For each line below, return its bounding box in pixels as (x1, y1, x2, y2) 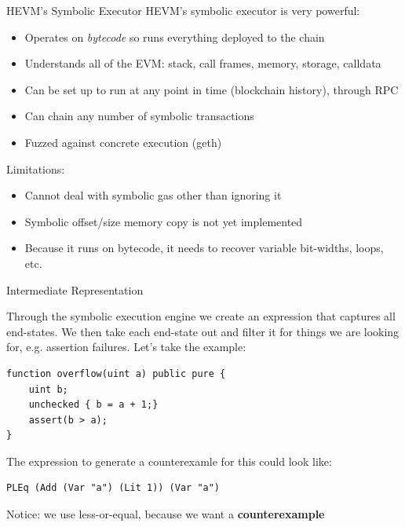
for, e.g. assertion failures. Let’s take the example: (6, 339, 246, 355)
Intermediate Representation (6, 281, 144, 298)
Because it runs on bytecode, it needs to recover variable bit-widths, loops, (24, 240, 384, 256)
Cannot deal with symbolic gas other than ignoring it (24, 187, 282, 203)
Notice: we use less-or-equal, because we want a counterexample (6, 506, 325, 522)
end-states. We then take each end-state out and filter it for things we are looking (6, 323, 400, 339)
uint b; (28, 383, 68, 395)
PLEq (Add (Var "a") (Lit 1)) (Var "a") (6, 482, 221, 494)
